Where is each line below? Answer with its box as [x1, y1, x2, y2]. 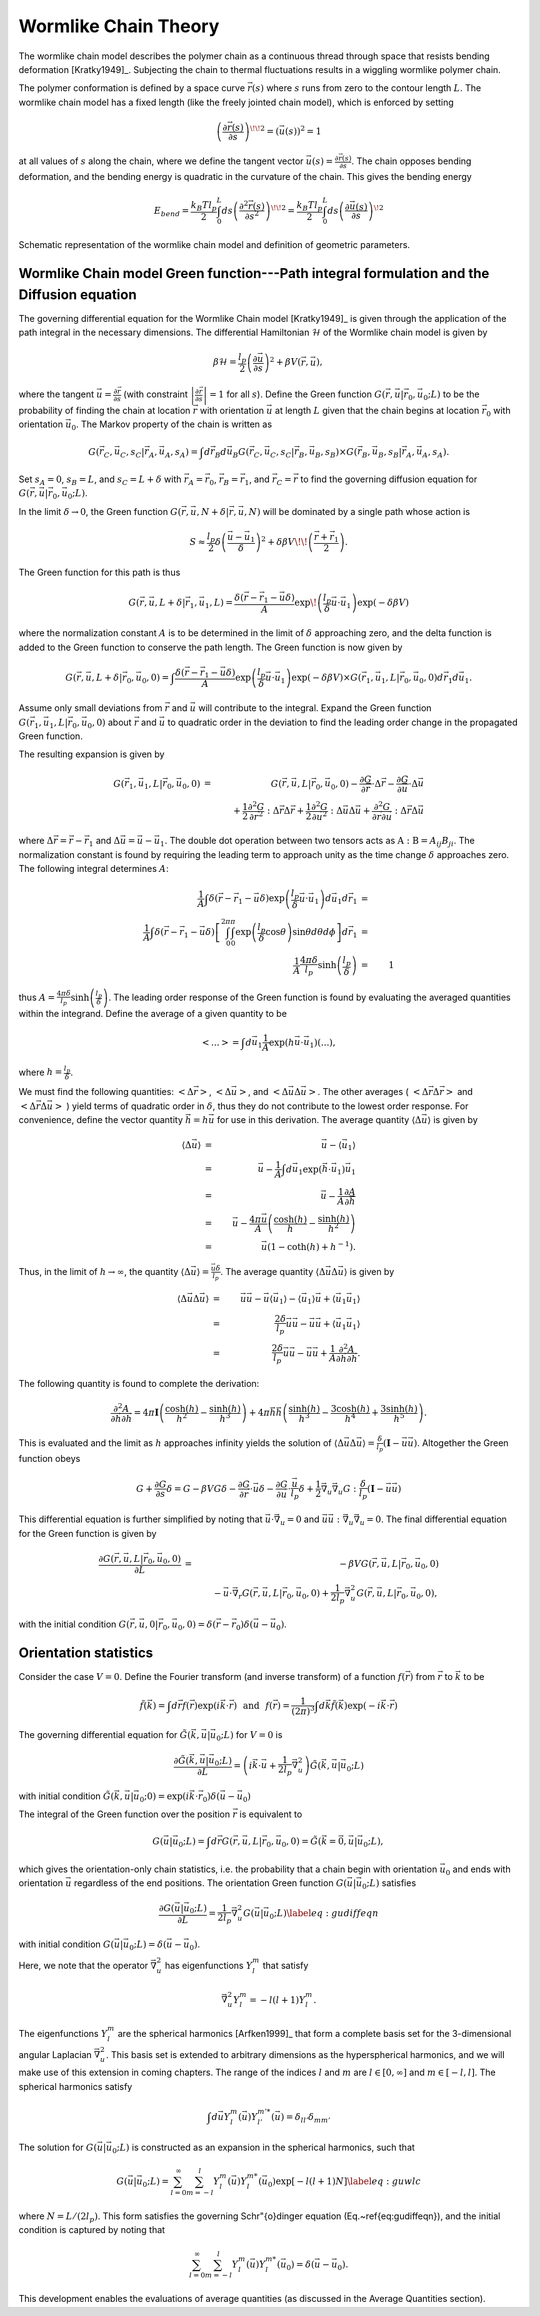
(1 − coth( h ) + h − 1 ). [266, 1239, 357, 1252]
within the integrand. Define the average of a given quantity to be [18, 1007, 287, 1019]
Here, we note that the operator [18, 1959, 149, 1971]
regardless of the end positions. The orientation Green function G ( [73, 1877, 348, 1889]
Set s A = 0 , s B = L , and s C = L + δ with [18, 473, 182, 487]
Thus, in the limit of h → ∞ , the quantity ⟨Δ [18, 1265, 191, 1277]
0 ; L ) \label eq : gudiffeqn [269, 1908, 379, 1921]
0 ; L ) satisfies [361, 1877, 417, 1891]
